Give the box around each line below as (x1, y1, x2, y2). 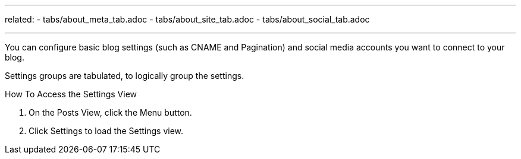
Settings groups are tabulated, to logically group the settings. (5, 71, 244, 81)
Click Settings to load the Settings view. (29, 126, 184, 136)
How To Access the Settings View (5, 89, 137, 99)
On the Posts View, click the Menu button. (29, 107, 192, 117)
